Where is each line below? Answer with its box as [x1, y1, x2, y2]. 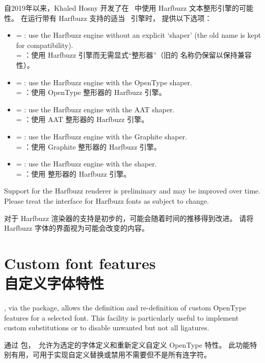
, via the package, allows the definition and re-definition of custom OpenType [4, 302, 247, 312]
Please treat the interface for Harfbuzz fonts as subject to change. [4, 195, 209, 206]
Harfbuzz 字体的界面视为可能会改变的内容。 [4, 223, 149, 233]
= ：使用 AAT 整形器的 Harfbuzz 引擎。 [16, 114, 149, 125]
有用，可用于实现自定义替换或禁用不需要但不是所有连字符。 [11, 349, 211, 360]
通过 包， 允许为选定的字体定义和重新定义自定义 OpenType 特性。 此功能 [4, 339, 250, 350]
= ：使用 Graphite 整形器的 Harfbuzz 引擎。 [16, 141, 161, 152]
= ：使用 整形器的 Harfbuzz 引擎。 [16, 168, 131, 179]
